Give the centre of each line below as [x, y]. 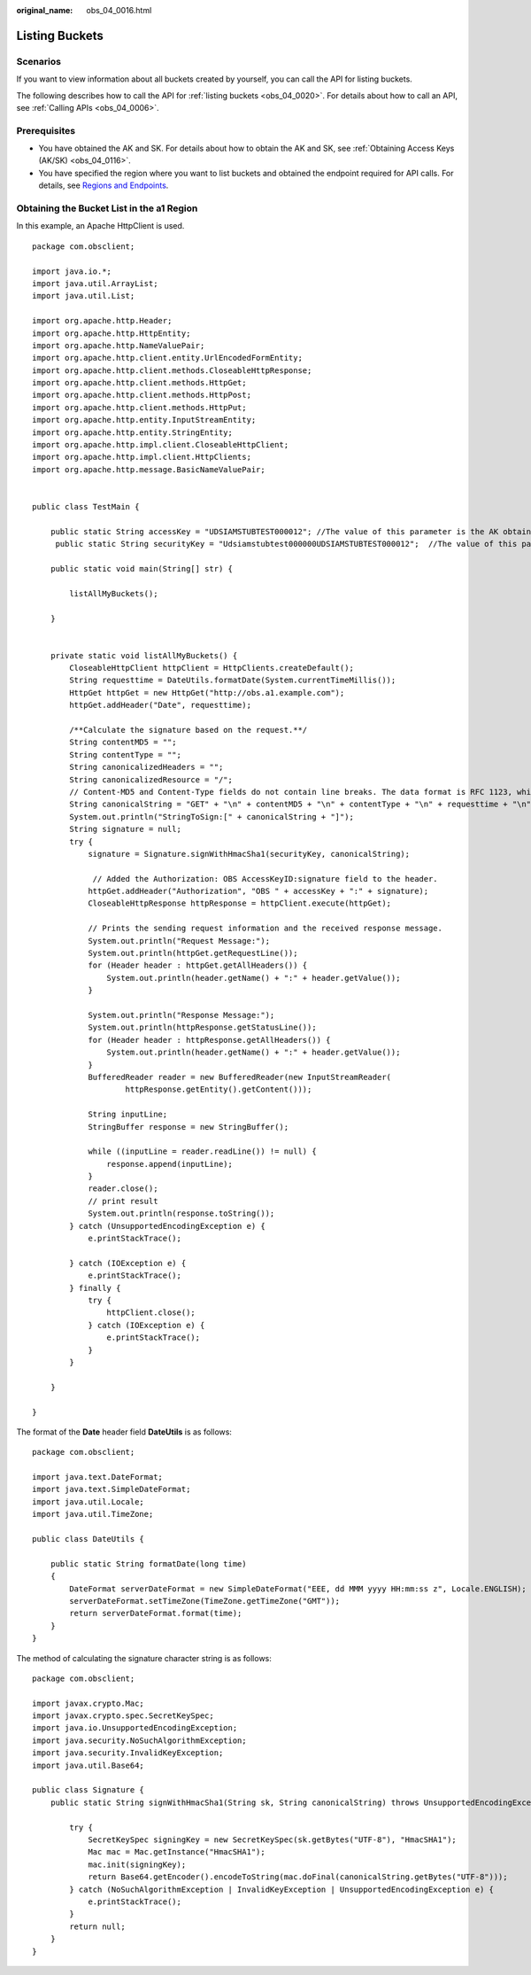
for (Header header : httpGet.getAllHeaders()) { [198, 965]
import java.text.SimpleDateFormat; [112, 1489]
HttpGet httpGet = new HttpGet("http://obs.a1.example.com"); [207, 692]
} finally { [95, 1288]
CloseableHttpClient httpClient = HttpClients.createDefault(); [212, 668]
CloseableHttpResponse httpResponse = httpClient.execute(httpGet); [240, 903]
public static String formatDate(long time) [148, 1563]
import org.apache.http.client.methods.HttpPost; [142, 395]
